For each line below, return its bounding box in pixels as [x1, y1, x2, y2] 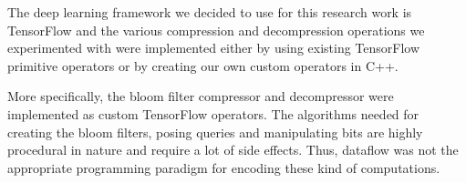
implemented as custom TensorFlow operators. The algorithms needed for [7, 104, 419, 123]
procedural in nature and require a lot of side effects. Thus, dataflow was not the [7, 140, 459, 159]
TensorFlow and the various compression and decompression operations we [7, 20, 425, 39]
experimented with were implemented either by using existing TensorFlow [7, 38, 420, 57]
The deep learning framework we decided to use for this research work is [7, 3, 412, 21]
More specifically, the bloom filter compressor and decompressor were [7, 86, 394, 106]
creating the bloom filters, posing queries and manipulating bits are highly [7, 122, 423, 141]
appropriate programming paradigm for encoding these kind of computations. [7, 158, 440, 177]
